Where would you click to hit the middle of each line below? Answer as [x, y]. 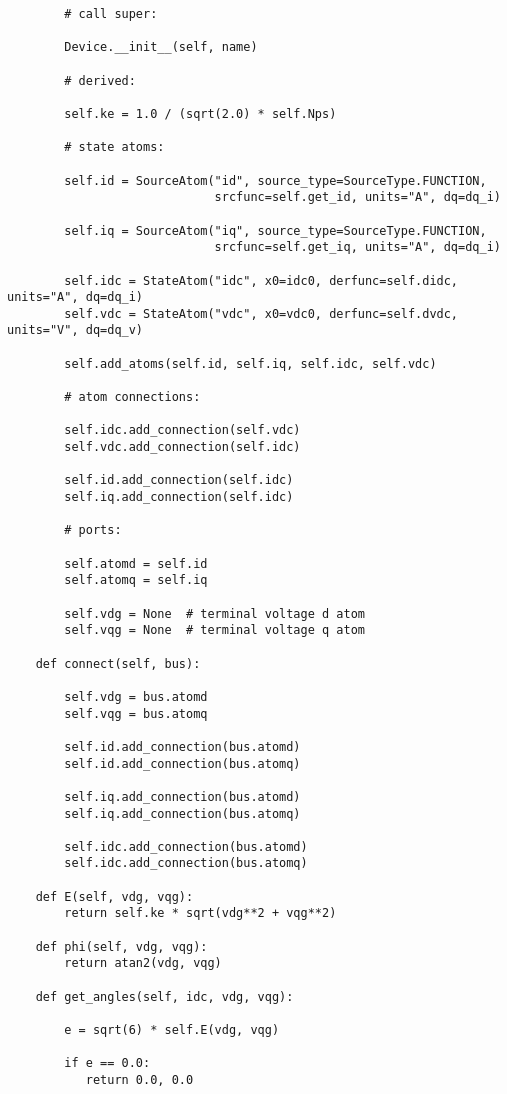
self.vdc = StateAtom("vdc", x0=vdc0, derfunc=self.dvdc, [261, 313]
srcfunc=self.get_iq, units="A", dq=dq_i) [357, 247]
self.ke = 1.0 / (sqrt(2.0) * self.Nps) [200, 113]
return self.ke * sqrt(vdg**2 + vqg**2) [200, 913]
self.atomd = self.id [136, 563]
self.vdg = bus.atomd [136, 696]
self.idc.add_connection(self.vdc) [182, 430]
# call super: [111, 14]
